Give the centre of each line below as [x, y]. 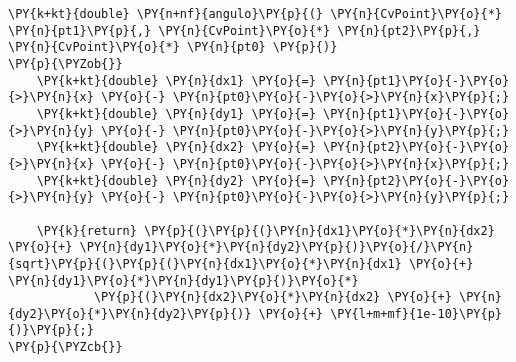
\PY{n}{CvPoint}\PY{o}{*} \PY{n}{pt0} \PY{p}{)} [173, 47]
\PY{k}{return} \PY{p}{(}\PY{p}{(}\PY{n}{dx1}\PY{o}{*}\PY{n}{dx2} [265, 230]
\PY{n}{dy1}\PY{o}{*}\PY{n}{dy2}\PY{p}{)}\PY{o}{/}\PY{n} [276, 247]
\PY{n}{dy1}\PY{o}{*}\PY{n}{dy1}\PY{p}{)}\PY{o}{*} [183, 280]
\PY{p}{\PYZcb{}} [65, 347]
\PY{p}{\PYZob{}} [65, 63]
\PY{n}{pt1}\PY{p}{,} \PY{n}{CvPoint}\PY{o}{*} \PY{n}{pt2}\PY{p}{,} [244, 30]
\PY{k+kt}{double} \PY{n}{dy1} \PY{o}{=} [176, 113]
